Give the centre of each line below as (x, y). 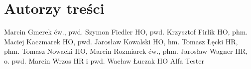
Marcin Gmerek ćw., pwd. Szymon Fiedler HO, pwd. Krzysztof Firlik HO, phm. (126, 32)
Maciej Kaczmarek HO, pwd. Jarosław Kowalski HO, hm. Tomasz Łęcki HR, (121, 41)
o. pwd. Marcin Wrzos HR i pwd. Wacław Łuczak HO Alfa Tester (104, 60)
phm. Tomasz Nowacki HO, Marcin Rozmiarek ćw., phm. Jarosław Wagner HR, (126, 51)
